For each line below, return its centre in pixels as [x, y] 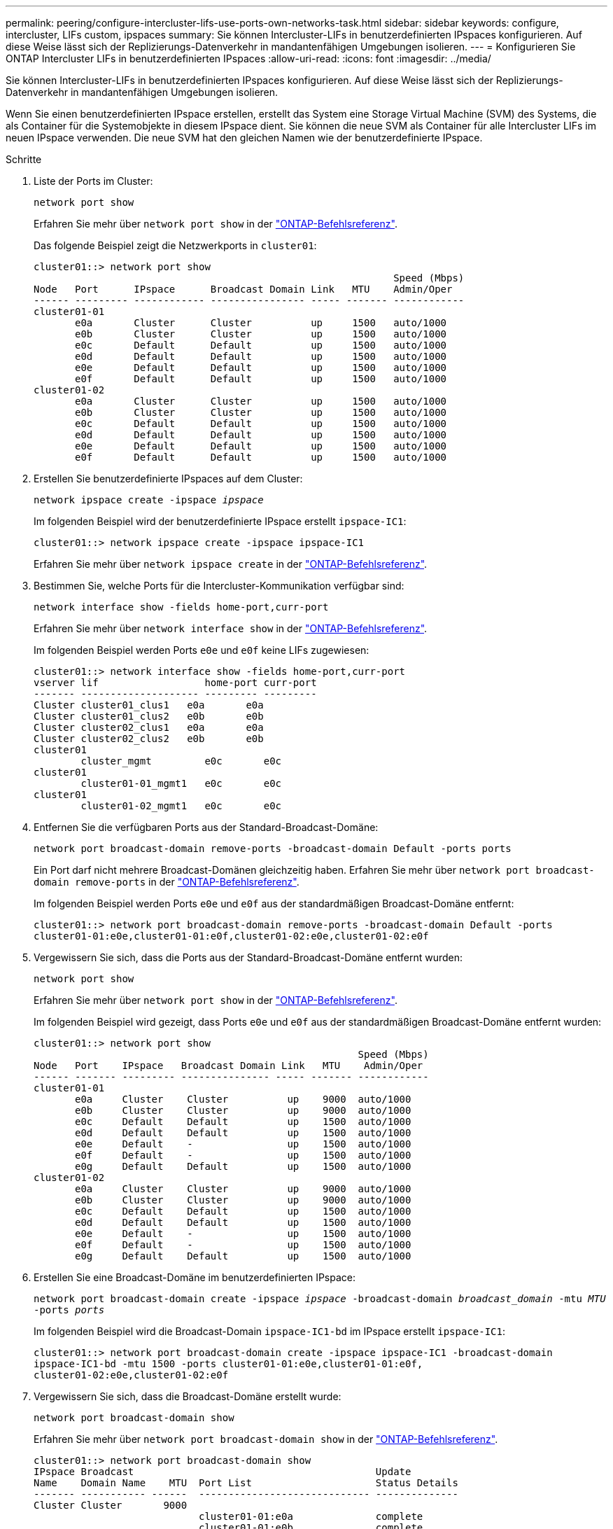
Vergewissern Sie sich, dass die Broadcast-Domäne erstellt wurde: [188, 1396]
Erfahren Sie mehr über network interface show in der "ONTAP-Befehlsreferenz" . [231, 628]
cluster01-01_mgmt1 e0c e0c [181, 783]
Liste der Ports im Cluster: [93, 181]
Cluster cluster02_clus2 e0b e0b [149, 739]
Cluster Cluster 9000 [111, 1505]
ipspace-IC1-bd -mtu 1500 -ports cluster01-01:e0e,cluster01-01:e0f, [228, 1364]
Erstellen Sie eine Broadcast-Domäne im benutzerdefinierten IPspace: [195, 1277]
